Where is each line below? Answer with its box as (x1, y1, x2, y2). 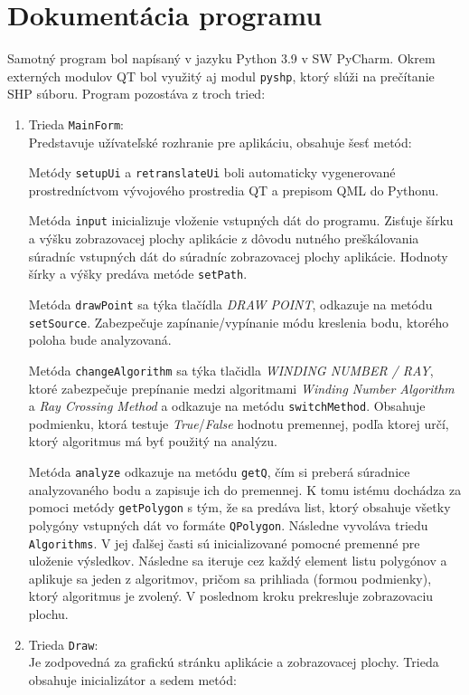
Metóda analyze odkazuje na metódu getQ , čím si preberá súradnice (28, 462, 410, 481)
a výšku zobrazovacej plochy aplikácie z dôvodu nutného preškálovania (28, 229, 419, 248)
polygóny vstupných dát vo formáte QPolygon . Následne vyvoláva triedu (28, 515, 428, 534)
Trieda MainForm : (28, 114, 124, 133)
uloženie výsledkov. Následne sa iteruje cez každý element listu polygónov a (28, 551, 447, 570)
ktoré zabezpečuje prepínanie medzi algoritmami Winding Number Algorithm (28, 378, 455, 397)
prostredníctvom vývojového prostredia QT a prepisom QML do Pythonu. (28, 180, 439, 199)
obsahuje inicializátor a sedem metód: (28, 670, 237, 689)
